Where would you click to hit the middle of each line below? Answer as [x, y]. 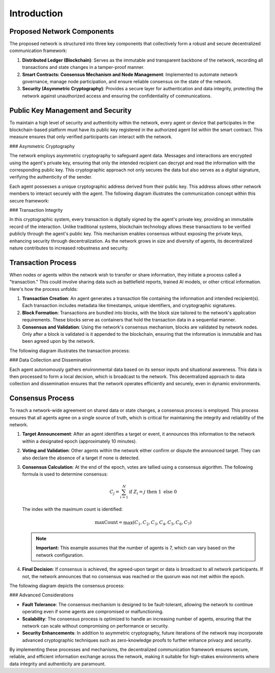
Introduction [36, 13]
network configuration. [60, 555]
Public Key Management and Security [71, 110]
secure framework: [29, 201]
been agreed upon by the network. [59, 341]
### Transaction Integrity [36, 210]
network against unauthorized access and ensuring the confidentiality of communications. [117, 96]
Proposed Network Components [62, 31]
